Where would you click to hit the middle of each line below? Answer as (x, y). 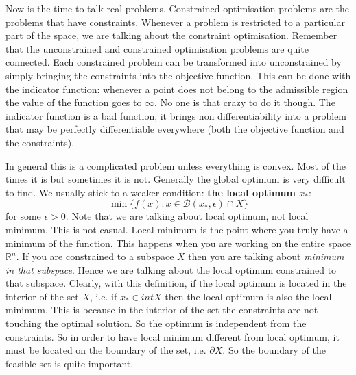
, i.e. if (103, 296)
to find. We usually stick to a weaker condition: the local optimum (151, 192)
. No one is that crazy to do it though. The (245, 102)
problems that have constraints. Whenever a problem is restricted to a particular (175, 22)
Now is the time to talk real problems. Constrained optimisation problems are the (178, 8)
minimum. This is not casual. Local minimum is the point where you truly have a (177, 229)
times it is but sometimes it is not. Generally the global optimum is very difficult (176, 179)
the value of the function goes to (74, 102)
